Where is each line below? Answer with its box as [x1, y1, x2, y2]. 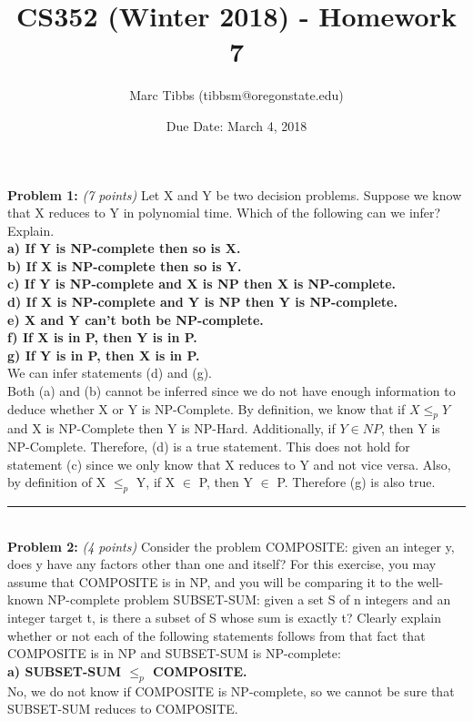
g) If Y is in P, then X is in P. [7, 345, 200, 364]
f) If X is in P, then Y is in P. [7, 328, 197, 347]
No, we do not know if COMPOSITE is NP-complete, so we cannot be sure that [7, 681, 455, 700]
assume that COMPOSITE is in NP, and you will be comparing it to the [7, 572, 414, 591]
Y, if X [136, 472, 176, 492]
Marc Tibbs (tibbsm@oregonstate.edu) [129, 86, 344, 105]
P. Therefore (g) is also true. [277, 472, 436, 492]
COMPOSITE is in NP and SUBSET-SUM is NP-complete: [7, 644, 341, 663]
